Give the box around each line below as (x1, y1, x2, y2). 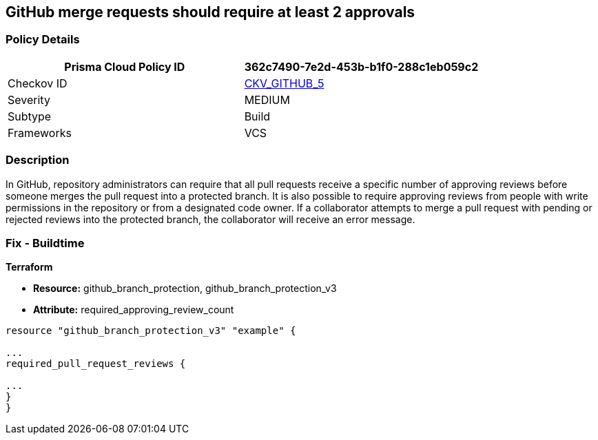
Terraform (6, 261, 53, 273)
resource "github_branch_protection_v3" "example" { (6, 325, 296, 337)
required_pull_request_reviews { (6, 358, 186, 370)
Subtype (8, 109, 52, 123)
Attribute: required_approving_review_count (33, 304, 234, 316)
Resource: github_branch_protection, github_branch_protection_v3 (33, 282, 337, 295)
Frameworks (8, 125, 72, 140)
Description (6, 153, 70, 167)
